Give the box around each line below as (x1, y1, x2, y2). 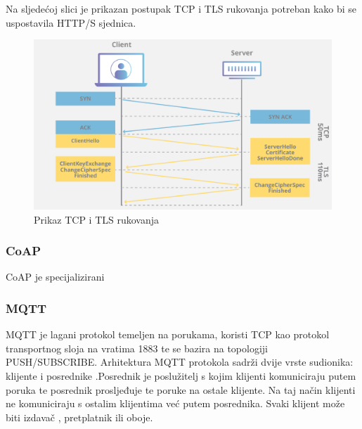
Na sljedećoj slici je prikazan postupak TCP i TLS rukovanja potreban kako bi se (6, 1, 356, 15)
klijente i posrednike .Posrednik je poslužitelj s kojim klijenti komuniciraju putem (6, 369, 356, 383)
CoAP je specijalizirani (6, 269, 105, 284)
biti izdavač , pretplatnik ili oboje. (6, 409, 153, 424)
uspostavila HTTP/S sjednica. (6, 15, 136, 30)
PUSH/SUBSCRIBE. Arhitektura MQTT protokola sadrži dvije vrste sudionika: (6, 354, 354, 369)
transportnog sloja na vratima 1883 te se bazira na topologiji (6, 340, 268, 355)
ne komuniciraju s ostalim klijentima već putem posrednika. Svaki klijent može (6, 396, 345, 411)
